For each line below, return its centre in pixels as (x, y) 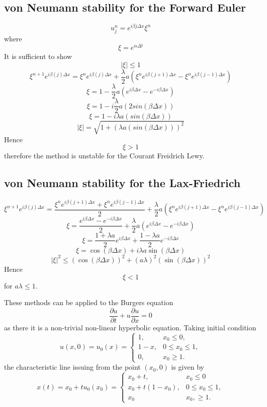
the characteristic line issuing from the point (72, 367)
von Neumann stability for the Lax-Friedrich (122, 183)
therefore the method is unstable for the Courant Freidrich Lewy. (104, 156)
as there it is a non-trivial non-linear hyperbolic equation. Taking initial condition (130, 327)
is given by (188, 367)
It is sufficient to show (38, 56)
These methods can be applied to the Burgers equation (89, 302)
